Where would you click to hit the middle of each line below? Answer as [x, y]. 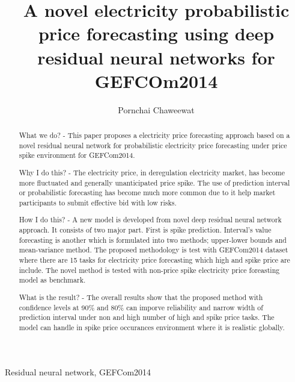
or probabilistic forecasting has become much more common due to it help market [147, 193]
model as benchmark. [52, 280]
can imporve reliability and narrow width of [195, 307]
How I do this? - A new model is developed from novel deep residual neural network [150, 220]
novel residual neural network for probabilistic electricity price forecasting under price [153, 145]
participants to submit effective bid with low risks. [98, 202]
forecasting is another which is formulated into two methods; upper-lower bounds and [153, 240]
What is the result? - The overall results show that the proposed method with [141, 297]
